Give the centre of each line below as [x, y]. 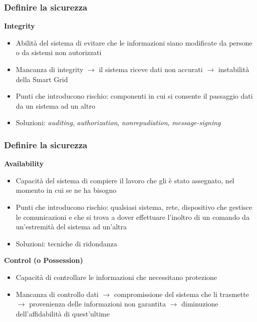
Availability [24, 164]
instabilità [234, 69]
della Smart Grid [42, 79]
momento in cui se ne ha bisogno [66, 190]
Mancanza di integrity [50, 69]
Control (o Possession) [44, 260]
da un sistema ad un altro [55, 105]
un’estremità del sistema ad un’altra [71, 227]
